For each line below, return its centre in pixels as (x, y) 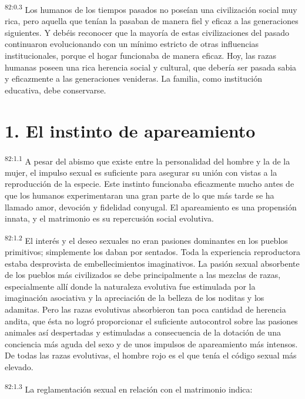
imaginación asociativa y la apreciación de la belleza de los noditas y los (135, 298)
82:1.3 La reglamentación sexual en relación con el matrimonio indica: (129, 388)
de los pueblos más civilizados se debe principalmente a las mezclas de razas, (143, 275)
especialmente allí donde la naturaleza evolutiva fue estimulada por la (130, 286)
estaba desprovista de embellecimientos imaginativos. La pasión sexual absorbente (152, 263)
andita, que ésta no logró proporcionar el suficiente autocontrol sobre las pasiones (151, 321)
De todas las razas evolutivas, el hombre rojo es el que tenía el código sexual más (151, 355)
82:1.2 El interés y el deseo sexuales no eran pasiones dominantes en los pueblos (146, 239)
